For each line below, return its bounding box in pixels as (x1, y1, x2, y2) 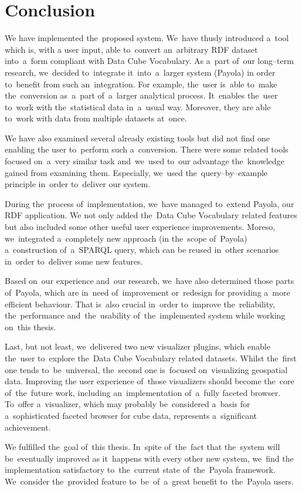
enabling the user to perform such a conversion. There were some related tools (5, 143, 289, 155)
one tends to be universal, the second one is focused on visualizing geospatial (5, 363, 288, 375)
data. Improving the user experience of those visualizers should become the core (5, 375, 294, 387)
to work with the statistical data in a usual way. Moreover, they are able (5, 100, 271, 113)
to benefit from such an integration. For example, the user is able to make (5, 77, 277, 90)
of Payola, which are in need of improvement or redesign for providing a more (5, 286, 290, 298)
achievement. (5, 421, 51, 433)
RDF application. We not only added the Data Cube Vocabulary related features (5, 209, 297, 221)
